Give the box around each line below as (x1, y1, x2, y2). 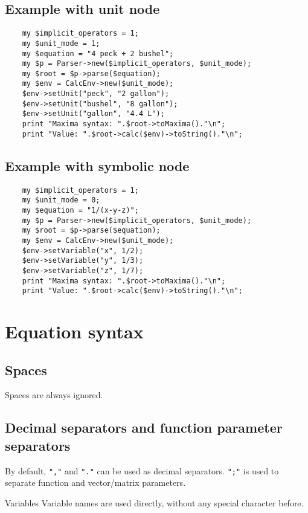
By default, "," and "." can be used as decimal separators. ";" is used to (5, 464, 279, 477)
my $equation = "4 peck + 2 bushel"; (22, 49, 174, 58)
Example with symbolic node (5, 156, 190, 175)
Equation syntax (5, 319, 144, 344)
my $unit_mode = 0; (22, 196, 100, 205)
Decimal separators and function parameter (5, 418, 283, 437)
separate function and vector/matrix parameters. (5, 476, 186, 489)
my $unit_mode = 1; (22, 39, 100, 48)
